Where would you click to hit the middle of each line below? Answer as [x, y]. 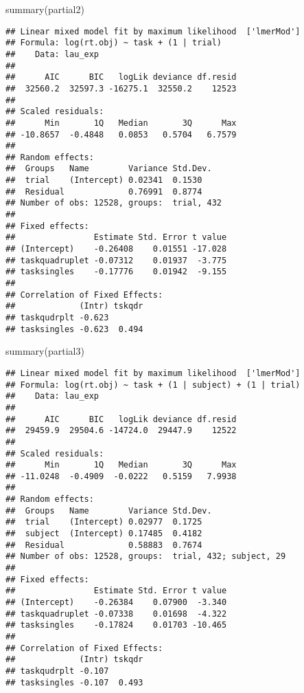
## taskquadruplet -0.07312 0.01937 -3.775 [116, 260]
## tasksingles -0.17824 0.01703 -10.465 [116, 625]
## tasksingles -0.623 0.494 [74, 329]
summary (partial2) [45, 9]
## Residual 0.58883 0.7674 [104, 545]
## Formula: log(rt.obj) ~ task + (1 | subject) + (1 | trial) [153, 385]
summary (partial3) [45, 351]
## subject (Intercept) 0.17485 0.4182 [104, 534]
